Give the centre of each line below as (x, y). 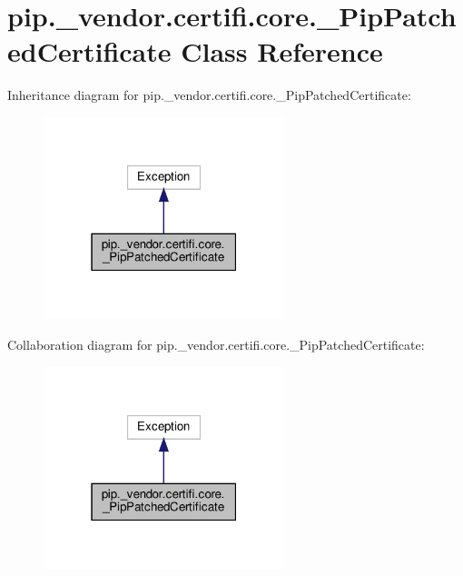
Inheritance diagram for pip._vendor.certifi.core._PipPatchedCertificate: (209, 95)
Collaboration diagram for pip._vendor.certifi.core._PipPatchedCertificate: (216, 344)
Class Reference (282, 51)
